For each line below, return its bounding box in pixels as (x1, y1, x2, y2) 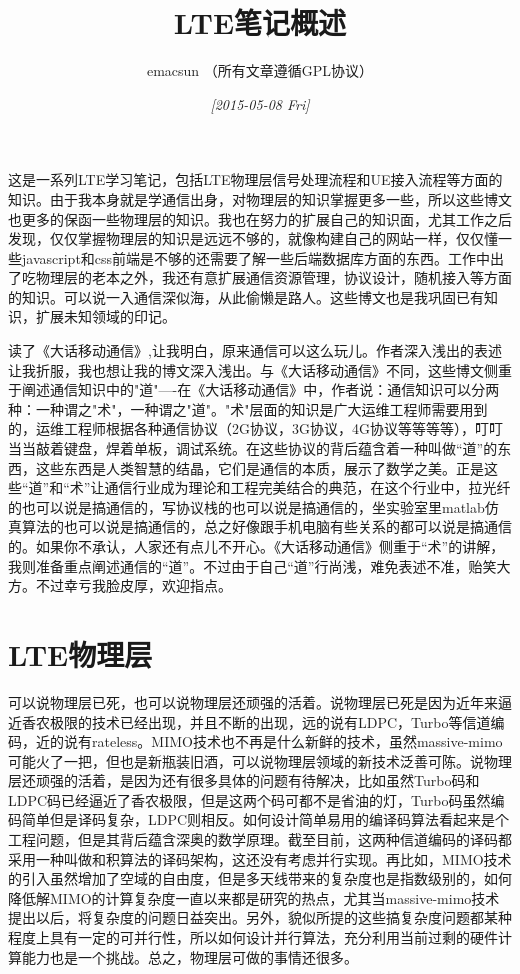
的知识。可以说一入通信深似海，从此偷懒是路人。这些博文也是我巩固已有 (8, 286, 484, 307)
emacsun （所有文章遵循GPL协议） (146, 60, 374, 81)
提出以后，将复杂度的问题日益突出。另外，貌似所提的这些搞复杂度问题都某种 (8, 907, 512, 928)
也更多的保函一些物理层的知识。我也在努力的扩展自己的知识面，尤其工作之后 (8, 208, 512, 229)
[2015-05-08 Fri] (210, 93, 310, 114)
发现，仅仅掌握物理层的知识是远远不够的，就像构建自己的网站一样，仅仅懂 (8, 228, 498, 249)
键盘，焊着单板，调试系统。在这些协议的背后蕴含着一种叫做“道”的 (63, 438, 498, 459)
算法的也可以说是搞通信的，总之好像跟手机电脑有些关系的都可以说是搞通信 (21, 516, 512, 537)
